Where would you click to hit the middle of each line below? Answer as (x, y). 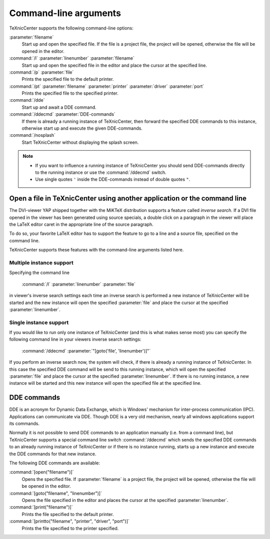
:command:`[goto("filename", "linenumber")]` (56, 493)
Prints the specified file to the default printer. (68, 79)
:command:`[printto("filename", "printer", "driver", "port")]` (69, 521)
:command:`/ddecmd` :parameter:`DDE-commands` (62, 114)
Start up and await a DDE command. (59, 107)
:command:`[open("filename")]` (41, 472)
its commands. (24, 424)
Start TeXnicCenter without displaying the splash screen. (80, 142)
